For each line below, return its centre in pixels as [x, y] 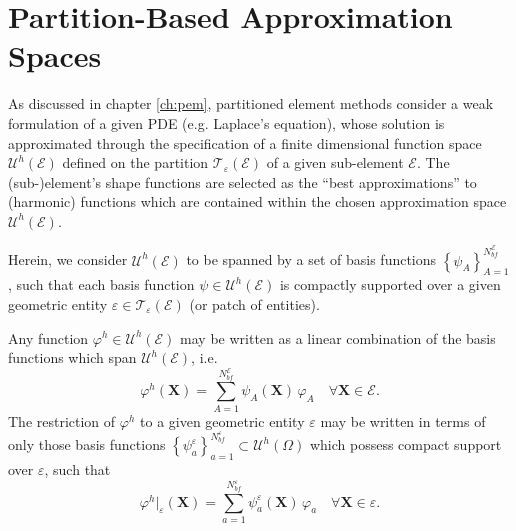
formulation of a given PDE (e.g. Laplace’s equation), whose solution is [226, 122]
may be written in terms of [403, 420]
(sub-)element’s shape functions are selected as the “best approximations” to [242, 181]
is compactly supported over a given [390, 284]
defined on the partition [135, 162]
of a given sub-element [335, 162]
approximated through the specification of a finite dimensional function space [245, 142]
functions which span [72, 357]
